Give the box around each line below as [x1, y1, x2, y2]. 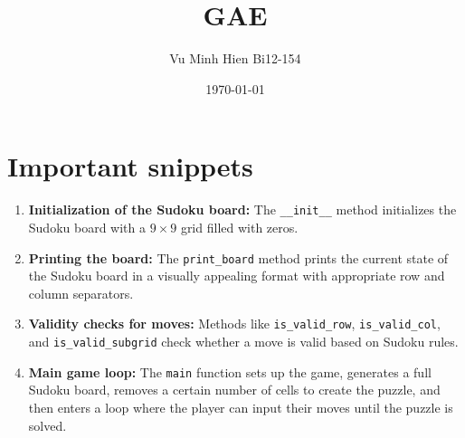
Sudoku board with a [28, 217, 146, 236]
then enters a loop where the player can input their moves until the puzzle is [28, 397, 453, 416]
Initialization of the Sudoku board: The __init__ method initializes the [28, 200, 457, 219]
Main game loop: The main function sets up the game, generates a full [28, 362, 432, 381]
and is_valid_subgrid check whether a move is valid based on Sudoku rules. [28, 332, 459, 350]
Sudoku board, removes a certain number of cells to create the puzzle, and [28, 380, 441, 399]
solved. [28, 415, 67, 434]
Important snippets [7, 148, 253, 185]
